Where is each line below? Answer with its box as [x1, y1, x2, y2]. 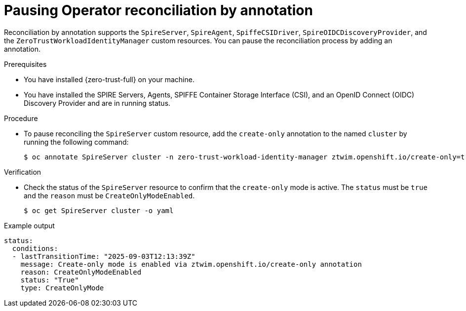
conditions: [12, 244, 58, 252]
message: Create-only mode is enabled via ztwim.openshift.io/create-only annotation [20, 260, 362, 268]
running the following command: [24, 137, 129, 146]
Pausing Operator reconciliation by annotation [4, 2, 313, 19]
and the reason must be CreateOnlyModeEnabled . [24, 191, 195, 200]
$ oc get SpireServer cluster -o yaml [24, 206, 174, 215]
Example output [4, 221, 55, 230]
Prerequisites [4, 60, 47, 68]
